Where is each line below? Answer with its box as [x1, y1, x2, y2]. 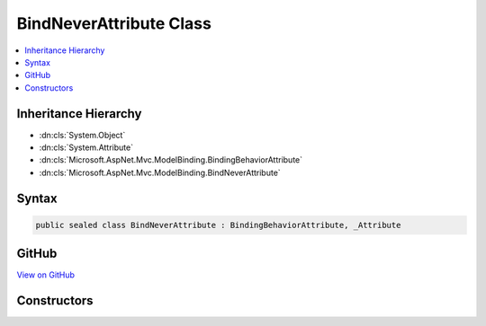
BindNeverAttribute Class [16, 13, 211, 33]
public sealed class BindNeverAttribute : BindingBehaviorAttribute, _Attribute [35, 220, 401, 230]
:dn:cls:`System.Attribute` [39, 142, 134, 153]
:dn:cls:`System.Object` [39, 129, 126, 140]
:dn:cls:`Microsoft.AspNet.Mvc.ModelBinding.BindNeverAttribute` [39, 167, 281, 178]
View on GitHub [16, 269, 76, 280]
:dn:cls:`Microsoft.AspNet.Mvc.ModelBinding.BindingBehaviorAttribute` [39, 154, 303, 165]
